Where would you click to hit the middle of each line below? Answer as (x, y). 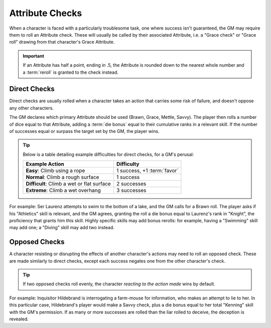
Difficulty (128, 164)
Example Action (45, 164)
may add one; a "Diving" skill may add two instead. (62, 228)
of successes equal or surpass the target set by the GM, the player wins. (84, 131)
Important (34, 56)
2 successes (131, 184)
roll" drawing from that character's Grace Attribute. (62, 42)
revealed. (19, 319)
